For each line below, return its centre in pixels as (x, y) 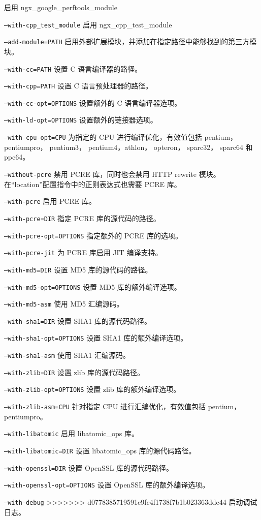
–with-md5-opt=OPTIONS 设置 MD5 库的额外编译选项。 (93, 286)
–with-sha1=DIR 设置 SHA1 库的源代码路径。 (78, 320)
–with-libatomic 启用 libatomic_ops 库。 (71, 433)
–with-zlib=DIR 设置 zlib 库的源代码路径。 (74, 372)
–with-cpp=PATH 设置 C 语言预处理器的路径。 (78, 86)
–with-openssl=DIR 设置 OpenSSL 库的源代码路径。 (89, 467)
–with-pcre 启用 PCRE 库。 (50, 201)
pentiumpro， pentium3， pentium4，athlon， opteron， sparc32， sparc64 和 (128, 147)
